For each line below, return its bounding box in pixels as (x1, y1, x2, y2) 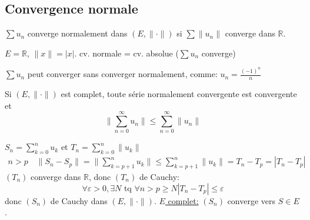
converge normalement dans (27, 27, 128, 39)
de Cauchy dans (50, 194, 108, 206)
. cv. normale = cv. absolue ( (74, 46, 179, 59)
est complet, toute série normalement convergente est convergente (61, 88, 297, 100)
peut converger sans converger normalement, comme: (27, 68, 218, 80)
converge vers (227, 194, 276, 206)
